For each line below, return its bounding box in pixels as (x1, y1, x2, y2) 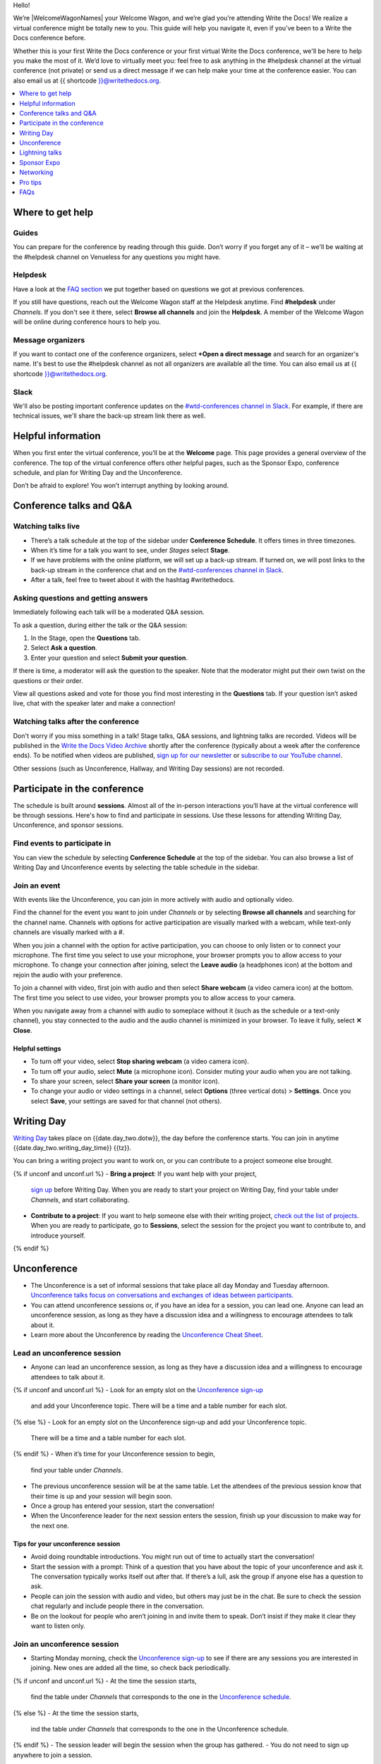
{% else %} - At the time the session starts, (13, 1708, 139, 1717)
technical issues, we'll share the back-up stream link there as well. (13, 411, 206, 420)
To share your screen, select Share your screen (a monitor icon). (30, 1077, 220, 1085)
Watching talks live (13, 521, 80, 531)
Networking (19, 168, 54, 176)
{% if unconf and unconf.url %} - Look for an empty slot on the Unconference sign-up (13, 1385, 264, 1394)
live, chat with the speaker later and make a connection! (13, 699, 176, 708)
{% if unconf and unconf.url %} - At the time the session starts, (13, 1677, 197, 1685)
